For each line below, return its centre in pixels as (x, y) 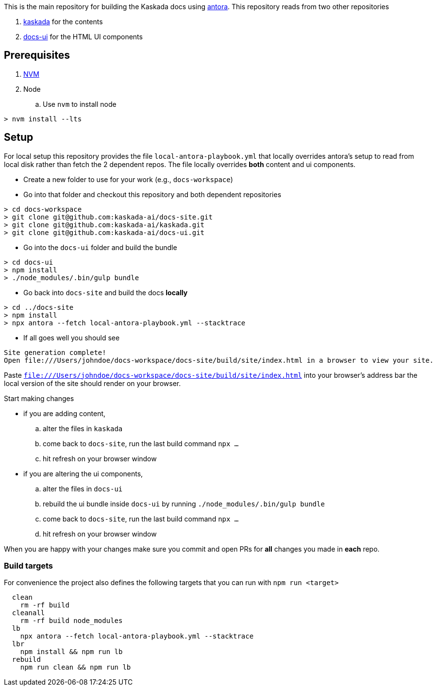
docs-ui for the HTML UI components (83, 37)
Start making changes (39, 398)
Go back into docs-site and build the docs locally (106, 292)
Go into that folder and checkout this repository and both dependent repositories (152, 194)
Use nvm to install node (80, 104)
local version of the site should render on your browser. (92, 383)
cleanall (28, 613)
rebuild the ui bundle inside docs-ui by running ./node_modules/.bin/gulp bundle (184, 504)
